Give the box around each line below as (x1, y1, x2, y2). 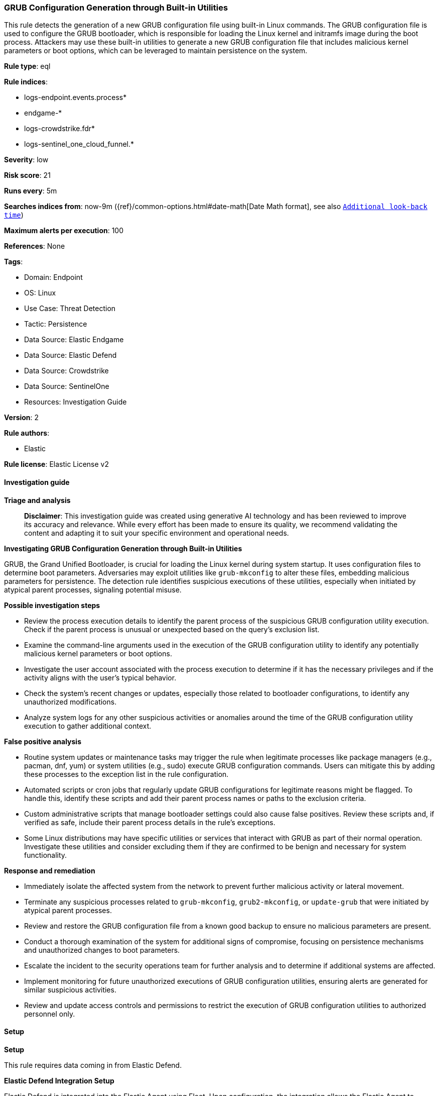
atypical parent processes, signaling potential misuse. (4, 585, 182, 594)
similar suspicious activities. (24, 985, 116, 994)
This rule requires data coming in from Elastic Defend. (4, 1060, 182, 1069)
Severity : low (4, 155, 49, 164)
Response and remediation (4, 866, 95, 875)
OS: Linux (24, 288, 56, 297)
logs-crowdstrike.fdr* (24, 124, 95, 133)
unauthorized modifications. (24, 697, 117, 706)
